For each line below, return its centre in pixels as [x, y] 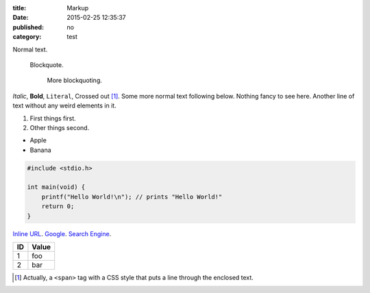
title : [20, 8]
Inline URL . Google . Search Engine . [62, 233]
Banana [40, 150]
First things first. [53, 118]
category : [27, 37]
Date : [21, 18]
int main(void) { [56, 187]
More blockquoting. [75, 80]
